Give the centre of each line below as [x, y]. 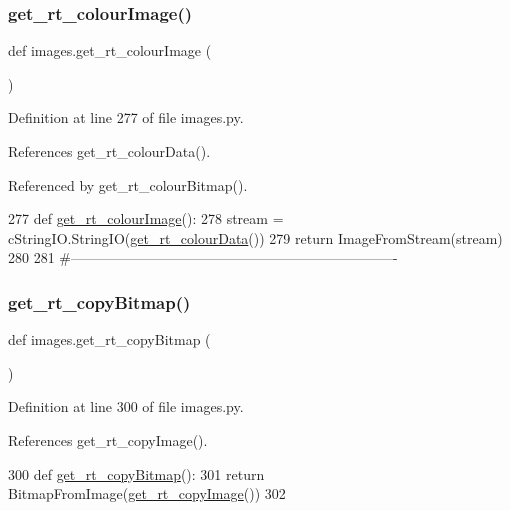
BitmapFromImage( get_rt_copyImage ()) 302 [147, 493]
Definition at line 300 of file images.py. [126, 406]
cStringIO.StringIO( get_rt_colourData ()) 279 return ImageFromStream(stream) [255, 237]
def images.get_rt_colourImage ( [110, 50]
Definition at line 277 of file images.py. [126, 117]
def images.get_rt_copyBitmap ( [109, 339]
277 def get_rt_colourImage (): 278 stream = [146, 218]
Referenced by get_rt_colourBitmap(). [128, 184]
